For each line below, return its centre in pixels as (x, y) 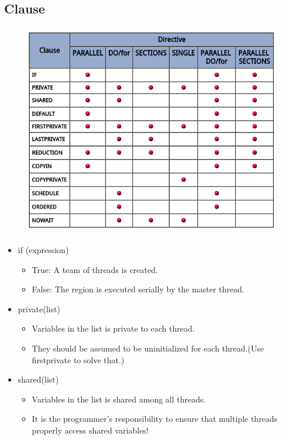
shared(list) (38, 379)
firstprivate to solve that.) (78, 359)
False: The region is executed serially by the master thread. (138, 289)
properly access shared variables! (90, 430)
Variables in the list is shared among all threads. (119, 399)
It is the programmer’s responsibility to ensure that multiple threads (155, 419)
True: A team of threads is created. (95, 269)
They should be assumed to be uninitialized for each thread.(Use (148, 348)
